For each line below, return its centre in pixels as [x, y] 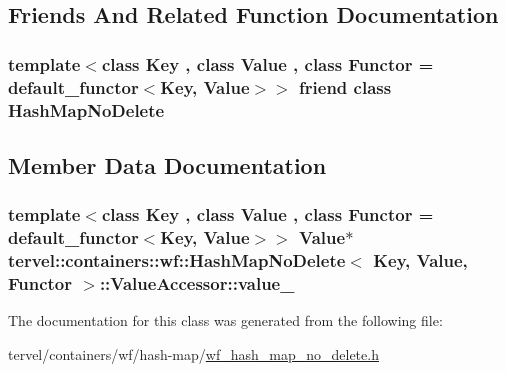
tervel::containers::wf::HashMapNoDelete [177, 260]
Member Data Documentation [167, 164]
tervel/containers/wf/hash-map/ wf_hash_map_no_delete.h [193, 353]
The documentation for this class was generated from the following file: [225, 320]
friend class [345, 86]
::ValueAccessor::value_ [197, 282]
